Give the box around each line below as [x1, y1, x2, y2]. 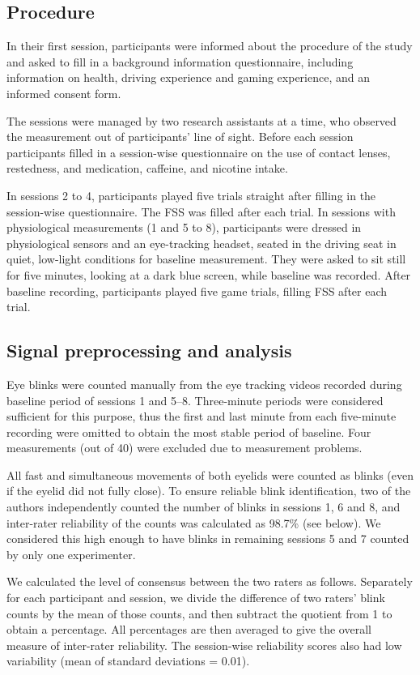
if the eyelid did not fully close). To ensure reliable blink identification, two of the [6, 482, 411, 499]
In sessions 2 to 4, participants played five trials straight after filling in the [6, 186, 376, 203]
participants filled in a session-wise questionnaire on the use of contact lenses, [6, 143, 391, 160]
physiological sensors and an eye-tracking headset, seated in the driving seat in [6, 234, 397, 251]
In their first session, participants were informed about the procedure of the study [6, 37, 413, 54]
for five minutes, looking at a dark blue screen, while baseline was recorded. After [6, 266, 411, 283]
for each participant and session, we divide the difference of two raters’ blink [6, 589, 385, 606]
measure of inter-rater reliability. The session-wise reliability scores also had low [6, 636, 402, 653]
